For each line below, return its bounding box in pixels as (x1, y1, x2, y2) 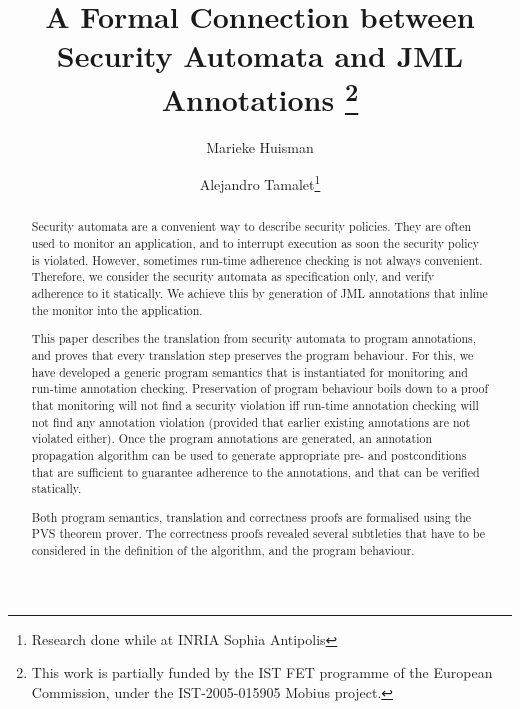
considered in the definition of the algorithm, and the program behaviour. (31, 542, 415, 559)
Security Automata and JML (56, 35, 464, 76)
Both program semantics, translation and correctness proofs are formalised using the (31, 508, 472, 525)
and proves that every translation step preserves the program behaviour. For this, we (31, 346, 474, 363)
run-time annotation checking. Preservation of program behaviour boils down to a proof (31, 380, 489, 397)
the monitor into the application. (31, 301, 203, 318)
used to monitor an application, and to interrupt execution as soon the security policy (31, 235, 480, 252)
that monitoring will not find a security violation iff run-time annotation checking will (31, 396, 479, 413)
